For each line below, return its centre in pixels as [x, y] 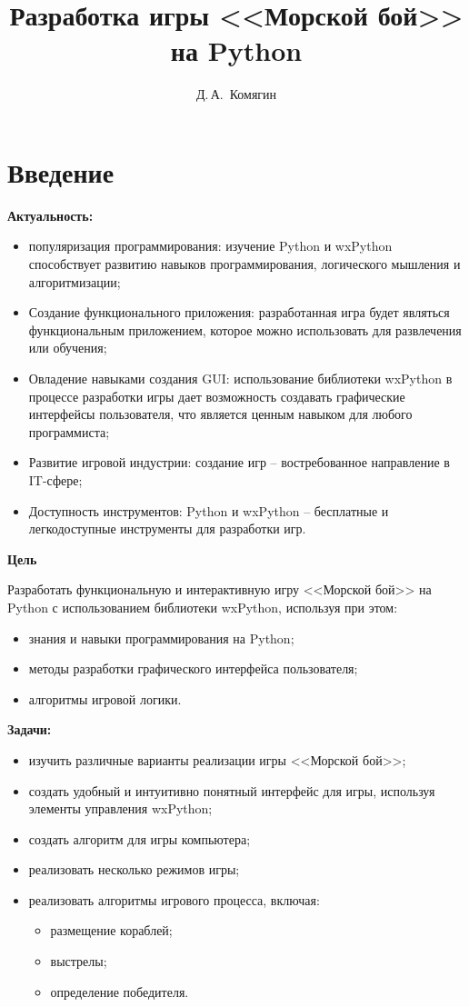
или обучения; [68, 348]
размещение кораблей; [111, 930]
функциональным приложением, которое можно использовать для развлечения [245, 329]
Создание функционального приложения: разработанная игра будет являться [239, 312]
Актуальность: [50, 215]
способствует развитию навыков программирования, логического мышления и [244, 264]
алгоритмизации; [75, 281]
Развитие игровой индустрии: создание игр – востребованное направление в [239, 462]
